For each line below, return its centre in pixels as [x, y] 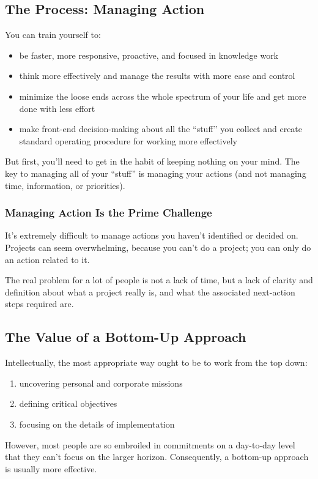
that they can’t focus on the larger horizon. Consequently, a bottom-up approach [157, 457]
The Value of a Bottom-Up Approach [126, 337]
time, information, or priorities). [65, 185]
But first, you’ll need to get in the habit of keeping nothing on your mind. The [152, 161]
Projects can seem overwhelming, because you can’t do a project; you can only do [158, 247]
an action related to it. [47, 259]
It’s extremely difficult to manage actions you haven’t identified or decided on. [152, 235]
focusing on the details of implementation [97, 424]
